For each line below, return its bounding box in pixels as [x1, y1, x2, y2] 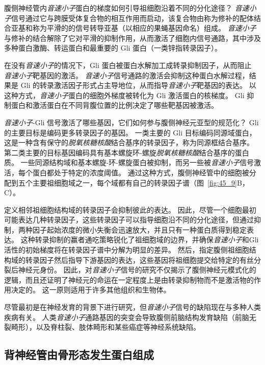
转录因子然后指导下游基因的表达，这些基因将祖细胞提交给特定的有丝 [25, 254, 254, 265]
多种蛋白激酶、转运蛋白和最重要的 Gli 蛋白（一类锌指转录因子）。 [4, 42, 222, 53]
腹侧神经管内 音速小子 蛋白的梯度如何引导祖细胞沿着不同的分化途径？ [4, 3, 232, 13]
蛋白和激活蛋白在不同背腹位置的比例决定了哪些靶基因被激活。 [11, 100, 218, 110]
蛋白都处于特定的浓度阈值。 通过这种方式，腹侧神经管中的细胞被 [32, 167, 249, 177]
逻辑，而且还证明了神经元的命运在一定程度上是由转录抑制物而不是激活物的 [4, 274, 254, 285]
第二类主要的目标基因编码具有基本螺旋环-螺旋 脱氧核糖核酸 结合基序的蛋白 [4, 147, 249, 157]
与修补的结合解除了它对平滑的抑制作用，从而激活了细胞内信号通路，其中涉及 [4, 32, 261, 43]
